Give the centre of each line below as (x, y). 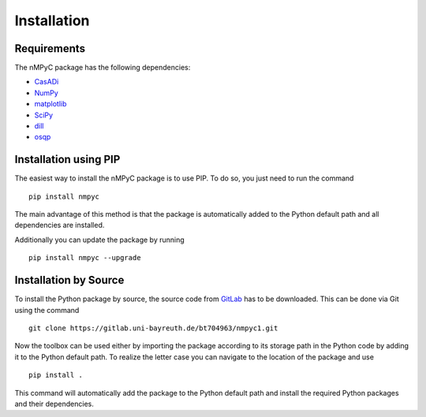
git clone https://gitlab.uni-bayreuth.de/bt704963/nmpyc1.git (153, 328)
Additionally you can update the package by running (99, 240)
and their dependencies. (54, 404)
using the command (47, 310)
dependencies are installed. (60, 225)
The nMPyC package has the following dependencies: (103, 68)
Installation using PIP (67, 160)
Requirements (50, 48)
